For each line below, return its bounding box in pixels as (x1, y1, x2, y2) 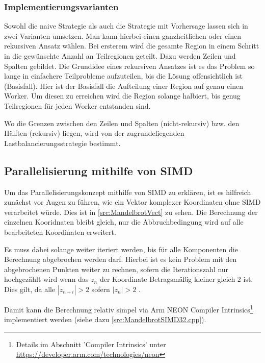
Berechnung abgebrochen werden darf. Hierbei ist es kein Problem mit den (4, 254, 237, 264)
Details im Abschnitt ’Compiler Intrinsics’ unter (16, 338, 166, 349)
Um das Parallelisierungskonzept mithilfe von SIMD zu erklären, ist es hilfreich (4, 186, 251, 197)
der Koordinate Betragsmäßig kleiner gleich (99, 274, 235, 284)
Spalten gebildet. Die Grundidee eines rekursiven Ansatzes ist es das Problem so (4, 60, 255, 71)
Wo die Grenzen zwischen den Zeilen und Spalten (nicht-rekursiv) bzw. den (4, 117, 240, 128)
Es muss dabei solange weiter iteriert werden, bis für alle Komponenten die (4, 244, 238, 254)
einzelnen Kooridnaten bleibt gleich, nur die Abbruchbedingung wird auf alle (4, 216, 244, 227)
